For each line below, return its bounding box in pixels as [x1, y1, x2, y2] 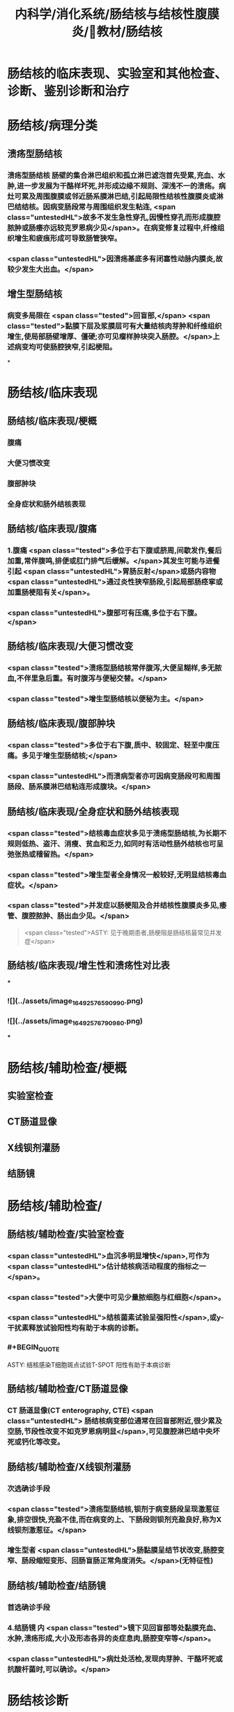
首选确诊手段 [7, 1602, 51, 1612]
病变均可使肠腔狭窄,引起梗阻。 [14, 342, 117, 351]
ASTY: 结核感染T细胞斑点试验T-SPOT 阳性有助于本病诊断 [7, 1361, 171, 1369]
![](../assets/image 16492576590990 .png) [7, 996, 143, 1007]
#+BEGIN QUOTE [7, 1342, 60, 1354]
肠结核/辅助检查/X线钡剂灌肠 [7, 1461, 131, 1472]
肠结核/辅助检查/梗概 [7, 1060, 127, 1076]
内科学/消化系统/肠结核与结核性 [15, 6, 195, 22]
